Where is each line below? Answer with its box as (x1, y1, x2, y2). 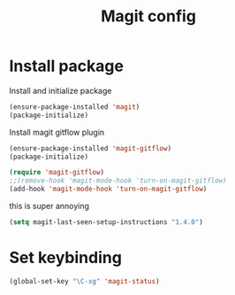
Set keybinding (9, 248, 122, 268)
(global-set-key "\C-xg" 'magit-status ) (9, 276, 161, 285)
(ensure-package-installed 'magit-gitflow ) (9, 144, 172, 152)
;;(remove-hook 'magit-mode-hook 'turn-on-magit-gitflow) (9, 176, 227, 185)
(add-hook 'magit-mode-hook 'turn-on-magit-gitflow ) (9, 184, 208, 194)
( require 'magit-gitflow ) (9, 168, 104, 177)
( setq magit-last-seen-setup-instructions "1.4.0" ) (9, 218, 203, 227)
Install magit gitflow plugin (9, 127, 105, 137)
